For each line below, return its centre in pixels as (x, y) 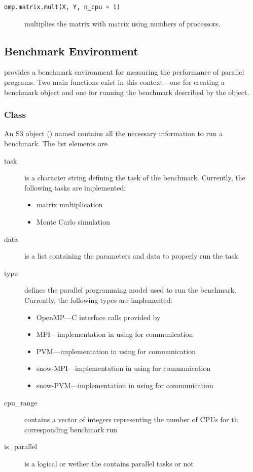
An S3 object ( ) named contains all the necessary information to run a (114, 133)
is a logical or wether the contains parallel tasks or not (109, 463)
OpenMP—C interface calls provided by (98, 317)
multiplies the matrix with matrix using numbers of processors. (122, 23)
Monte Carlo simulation (73, 222)
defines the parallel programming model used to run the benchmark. (131, 290)
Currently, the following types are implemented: (99, 300)
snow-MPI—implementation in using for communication (123, 368)
